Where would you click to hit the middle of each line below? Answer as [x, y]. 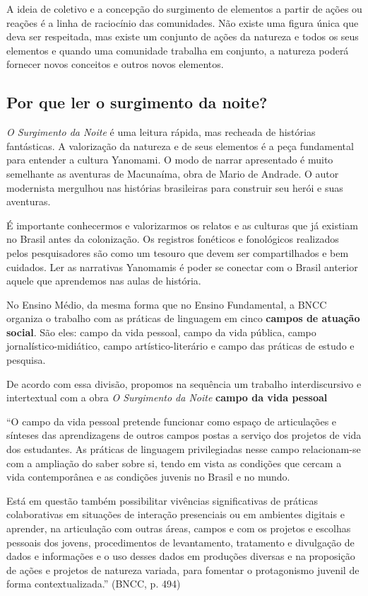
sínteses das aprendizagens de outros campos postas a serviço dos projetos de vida [184, 435]
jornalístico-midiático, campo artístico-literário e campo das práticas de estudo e [180, 346]
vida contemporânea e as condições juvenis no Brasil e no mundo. [148, 477]
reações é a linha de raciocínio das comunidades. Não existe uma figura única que [183, 22]
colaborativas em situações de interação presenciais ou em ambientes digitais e [176, 514]
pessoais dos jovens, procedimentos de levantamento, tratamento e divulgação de [180, 542]
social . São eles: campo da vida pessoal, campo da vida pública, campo [161, 332]
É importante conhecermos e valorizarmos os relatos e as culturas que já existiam [182, 225]
